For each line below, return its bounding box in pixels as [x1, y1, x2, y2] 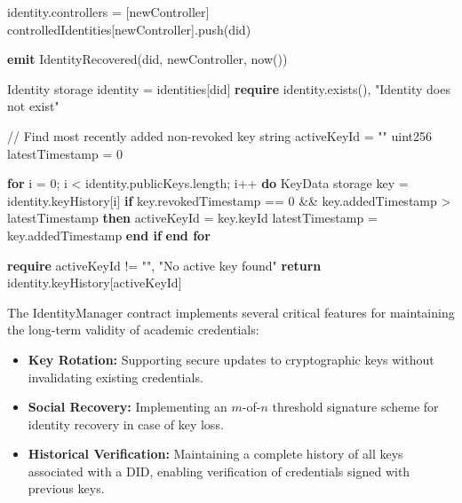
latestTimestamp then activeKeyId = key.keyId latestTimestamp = [7, 208, 378, 227]
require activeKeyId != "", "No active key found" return [7, 255, 322, 274]
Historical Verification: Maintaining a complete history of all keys [28, 444, 403, 463]
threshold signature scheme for [272, 397, 439, 416]
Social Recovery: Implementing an [28, 397, 227, 416]
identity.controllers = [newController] [7, 3, 210, 20]
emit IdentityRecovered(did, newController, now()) [7, 50, 288, 68]
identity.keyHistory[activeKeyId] [7, 273, 182, 292]
